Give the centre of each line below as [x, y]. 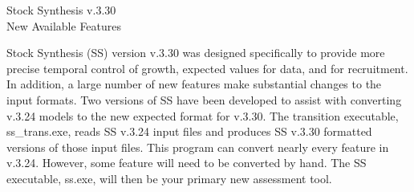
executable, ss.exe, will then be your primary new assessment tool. [169, 178]
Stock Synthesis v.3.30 [61, 10]
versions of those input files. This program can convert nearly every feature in [198, 147]
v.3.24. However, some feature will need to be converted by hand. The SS [187, 163]
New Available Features [64, 25]
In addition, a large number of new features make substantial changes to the [194, 84]
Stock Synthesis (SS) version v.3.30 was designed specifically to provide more [196, 53]
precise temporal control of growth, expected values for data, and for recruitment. [207, 68]
